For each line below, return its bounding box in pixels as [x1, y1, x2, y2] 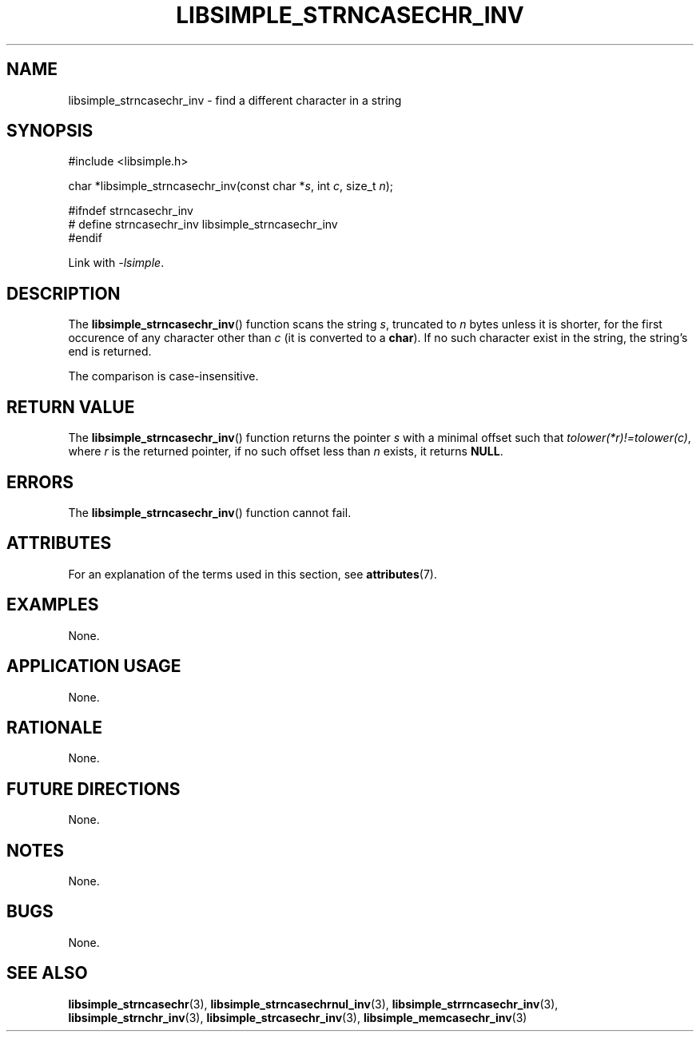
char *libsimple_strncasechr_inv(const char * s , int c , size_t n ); [68, 179, 394, 193]
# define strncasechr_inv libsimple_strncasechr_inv [68, 217, 338, 232]
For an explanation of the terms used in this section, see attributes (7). [68, 567, 437, 581]
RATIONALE [6, 717, 103, 738]
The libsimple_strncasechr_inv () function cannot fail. [68, 505, 352, 519]
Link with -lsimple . [68, 256, 165, 270]
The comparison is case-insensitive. [68, 369, 259, 384]
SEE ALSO [6, 963, 88, 984]
